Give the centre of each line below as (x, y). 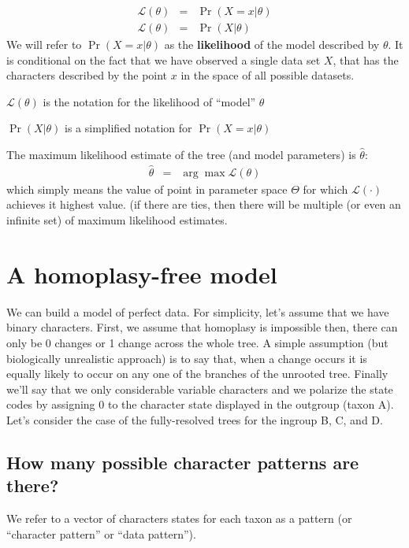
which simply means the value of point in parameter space (147, 189)
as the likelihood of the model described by (272, 44)
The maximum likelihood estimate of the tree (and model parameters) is (181, 155)
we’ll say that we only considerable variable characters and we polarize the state (200, 389)
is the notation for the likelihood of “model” (149, 101)
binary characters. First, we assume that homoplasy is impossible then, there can (202, 327)
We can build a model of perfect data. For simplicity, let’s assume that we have (198, 311)
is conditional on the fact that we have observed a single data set (164, 59)
